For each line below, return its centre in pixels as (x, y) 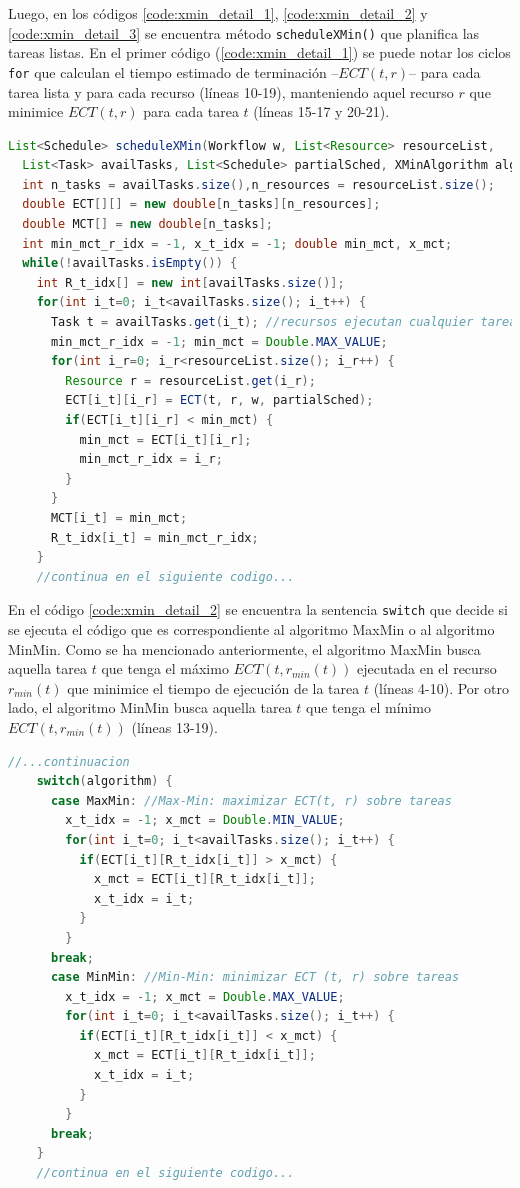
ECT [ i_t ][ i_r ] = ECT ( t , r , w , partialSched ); (219, 400)
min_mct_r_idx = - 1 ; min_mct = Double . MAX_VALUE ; (219, 341)
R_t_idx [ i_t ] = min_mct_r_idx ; (154, 537)
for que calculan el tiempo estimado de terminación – (173, 71)
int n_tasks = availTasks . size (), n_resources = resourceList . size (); (258, 184)
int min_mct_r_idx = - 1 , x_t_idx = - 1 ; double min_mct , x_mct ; (237, 243)
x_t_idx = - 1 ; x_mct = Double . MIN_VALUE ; (205, 820)
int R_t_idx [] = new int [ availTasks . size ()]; (190, 282)
